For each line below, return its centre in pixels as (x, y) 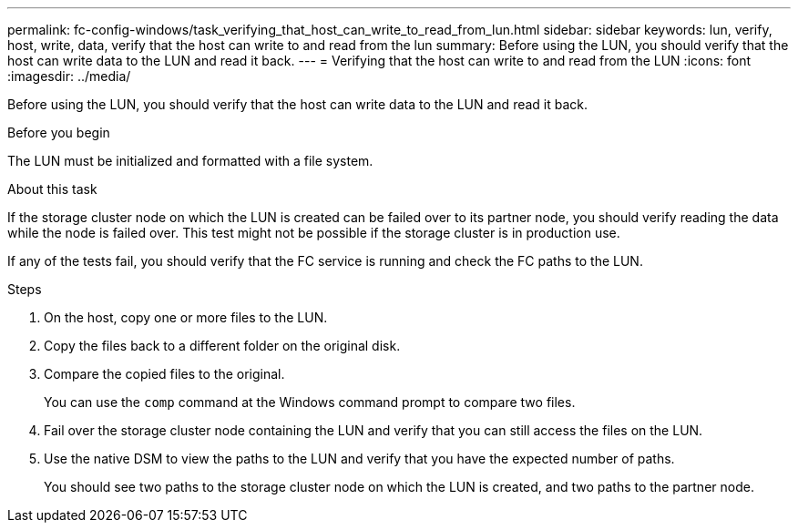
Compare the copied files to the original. (164, 374)
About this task (52, 189)
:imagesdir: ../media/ (69, 76)
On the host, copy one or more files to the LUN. (186, 317)
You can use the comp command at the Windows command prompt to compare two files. (310, 402)
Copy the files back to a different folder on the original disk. (222, 346)
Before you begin (59, 132)
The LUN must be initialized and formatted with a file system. (190, 161)
